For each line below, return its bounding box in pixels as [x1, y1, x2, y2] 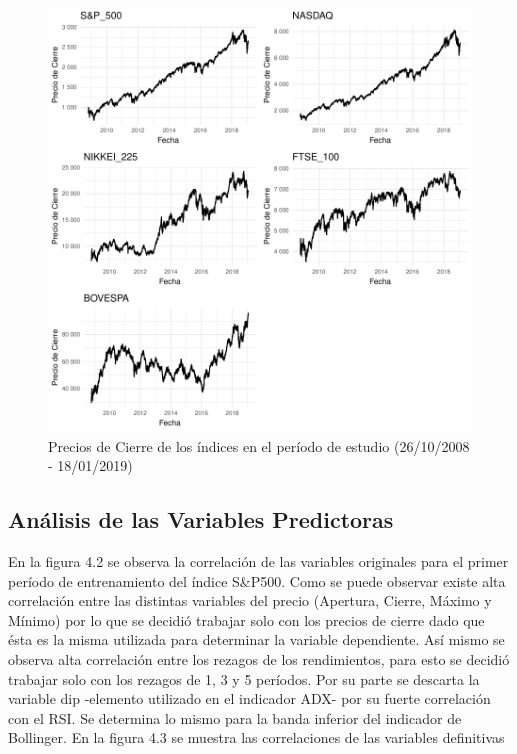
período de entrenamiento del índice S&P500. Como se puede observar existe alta [8, 570, 506, 591]
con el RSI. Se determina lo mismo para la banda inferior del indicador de [8, 707, 462, 728]
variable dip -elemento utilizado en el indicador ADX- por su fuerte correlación [8, 688, 491, 709]
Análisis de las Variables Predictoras [8, 504, 394, 535]
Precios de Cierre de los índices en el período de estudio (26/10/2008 [48, 435, 470, 456]
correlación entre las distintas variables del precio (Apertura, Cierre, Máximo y [8, 590, 492, 611]
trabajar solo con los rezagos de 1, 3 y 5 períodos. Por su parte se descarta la [8, 668, 480, 689]
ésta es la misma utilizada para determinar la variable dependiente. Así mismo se [8, 629, 505, 650]
